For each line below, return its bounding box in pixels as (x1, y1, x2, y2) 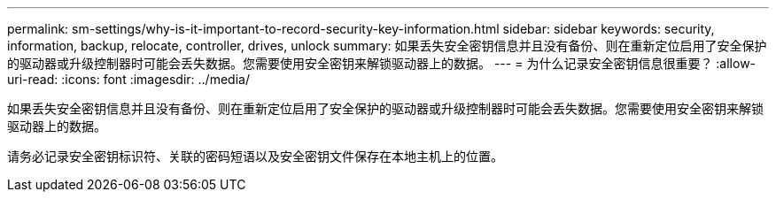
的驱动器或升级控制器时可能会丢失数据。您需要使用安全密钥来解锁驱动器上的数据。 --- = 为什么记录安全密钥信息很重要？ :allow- (7, 56, 757, 71)
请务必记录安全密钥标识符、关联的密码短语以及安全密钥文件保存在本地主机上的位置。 (7, 149, 503, 164)
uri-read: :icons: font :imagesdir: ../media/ (7, 72, 250, 87)
